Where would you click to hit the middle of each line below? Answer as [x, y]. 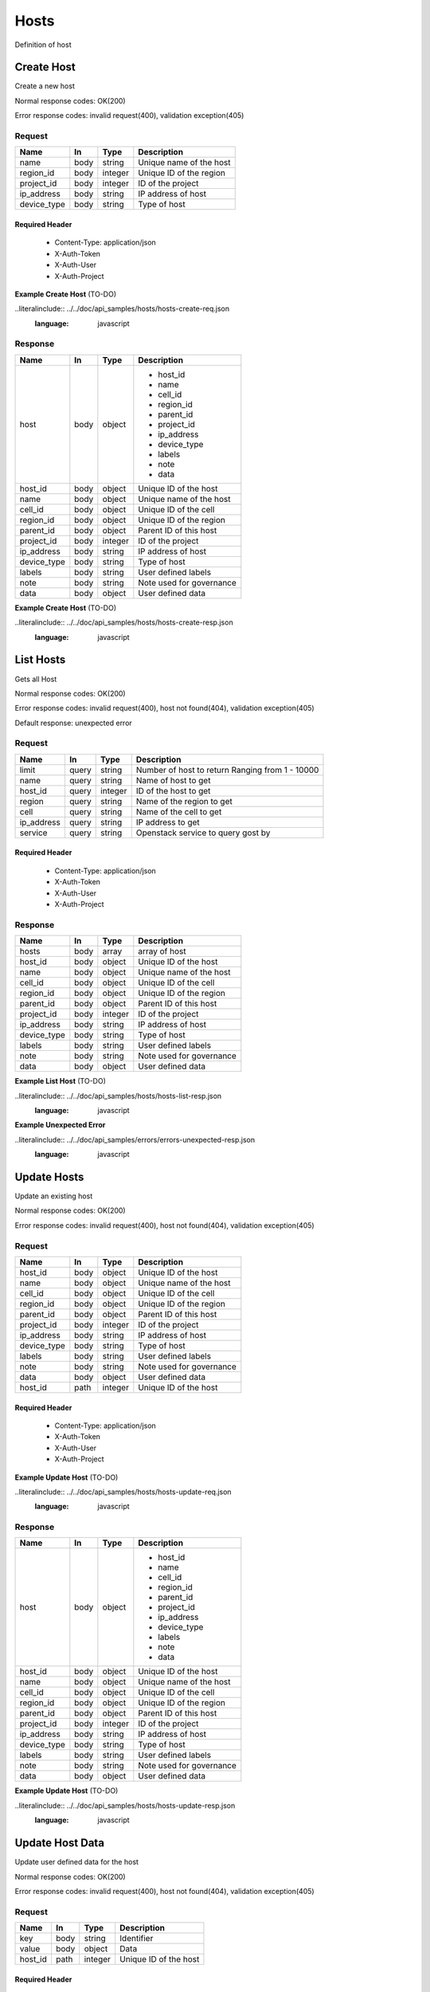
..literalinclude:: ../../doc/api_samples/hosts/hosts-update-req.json [123, 1492]
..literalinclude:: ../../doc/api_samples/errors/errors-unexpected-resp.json [135, 1139]
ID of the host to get [173, 790]
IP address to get [168, 822]
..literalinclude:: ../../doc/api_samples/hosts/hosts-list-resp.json [118, 1096]
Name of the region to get [184, 801]
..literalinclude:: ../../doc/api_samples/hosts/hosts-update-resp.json [125, 1806]
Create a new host [45, 86]
